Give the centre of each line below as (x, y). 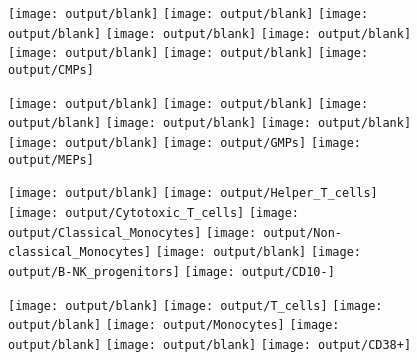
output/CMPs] (51, 69)
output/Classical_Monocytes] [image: (132, 232)
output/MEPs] (51, 159)
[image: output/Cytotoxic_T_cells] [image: (154, 212)
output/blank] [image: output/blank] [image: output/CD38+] (210, 344)
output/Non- (302, 232)
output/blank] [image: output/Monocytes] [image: (174, 325)
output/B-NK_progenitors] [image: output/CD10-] (171, 271)
